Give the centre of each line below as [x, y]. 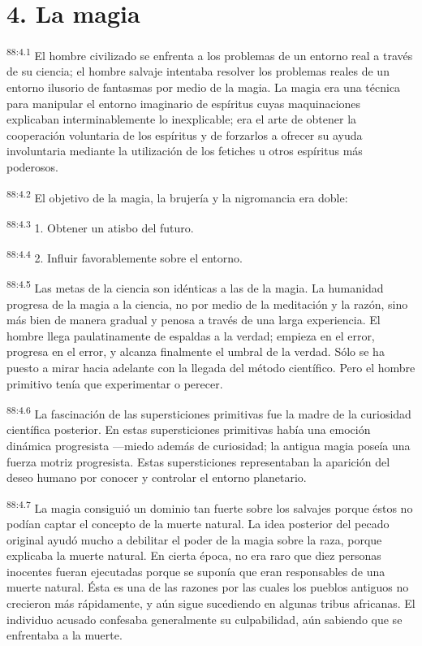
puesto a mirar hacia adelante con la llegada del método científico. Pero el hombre [211, 367]
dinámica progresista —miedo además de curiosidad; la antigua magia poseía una [209, 445]
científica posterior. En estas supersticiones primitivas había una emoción [189, 429]
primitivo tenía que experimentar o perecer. [115, 383]
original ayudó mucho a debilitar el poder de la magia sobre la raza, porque [194, 539]
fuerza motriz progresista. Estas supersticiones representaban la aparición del [198, 461]
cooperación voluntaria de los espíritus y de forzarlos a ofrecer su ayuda [185, 134]
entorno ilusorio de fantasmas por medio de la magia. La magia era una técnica [204, 87]
